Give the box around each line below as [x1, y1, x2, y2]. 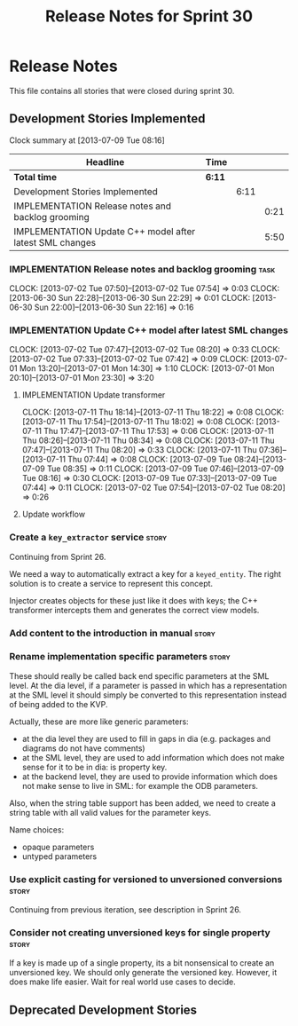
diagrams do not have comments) [21, 743, 145, 754]
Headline [85, 155, 125, 168]
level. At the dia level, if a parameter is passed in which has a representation [9, 680, 287, 691]
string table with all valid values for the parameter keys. [9, 807, 211, 817]
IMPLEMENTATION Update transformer [21, 390, 166, 400]
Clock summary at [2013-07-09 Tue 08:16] [9, 135, 166, 146]
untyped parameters [21, 850, 98, 862]
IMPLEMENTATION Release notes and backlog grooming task [9, 263, 276, 275]
